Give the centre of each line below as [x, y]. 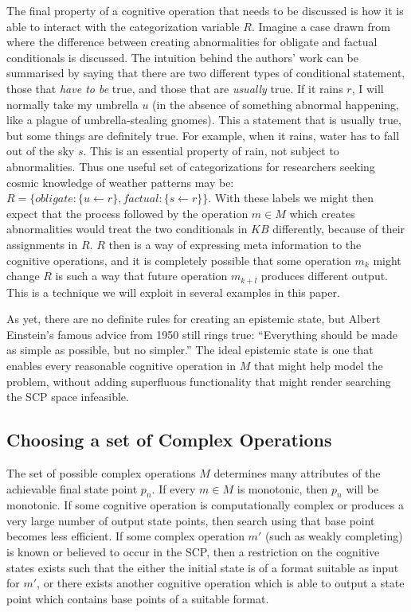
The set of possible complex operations [101, 472]
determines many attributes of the [297, 472]
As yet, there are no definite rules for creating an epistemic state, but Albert [194, 319]
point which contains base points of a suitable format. [138, 598]
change [23, 276]
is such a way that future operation [141, 276]
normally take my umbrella [72, 104]
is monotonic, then [282, 488]
